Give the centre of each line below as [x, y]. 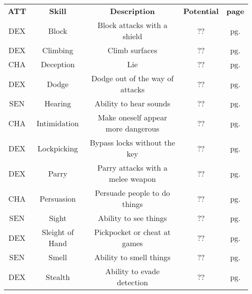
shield [133, 36]
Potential [201, 11]
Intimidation [58, 123]
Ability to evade [133, 271]
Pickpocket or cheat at [133, 232]
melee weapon [132, 179]
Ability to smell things [132, 257]
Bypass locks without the [133, 142]
